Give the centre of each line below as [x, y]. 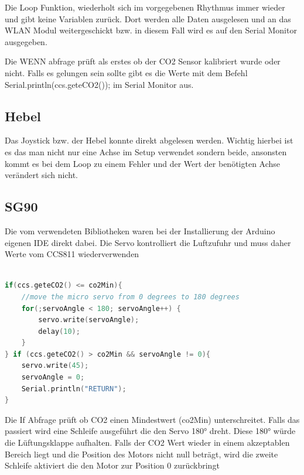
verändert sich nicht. [41, 175]
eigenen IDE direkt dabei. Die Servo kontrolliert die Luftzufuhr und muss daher [148, 242]
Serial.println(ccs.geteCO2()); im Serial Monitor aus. [99, 84]
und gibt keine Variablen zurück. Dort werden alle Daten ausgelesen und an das [148, 18]
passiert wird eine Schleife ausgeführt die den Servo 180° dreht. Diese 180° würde [150, 431]
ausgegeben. [26, 41]
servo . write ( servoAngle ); [89, 320]
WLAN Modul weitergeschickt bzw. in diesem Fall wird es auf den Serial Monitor [151, 30]
